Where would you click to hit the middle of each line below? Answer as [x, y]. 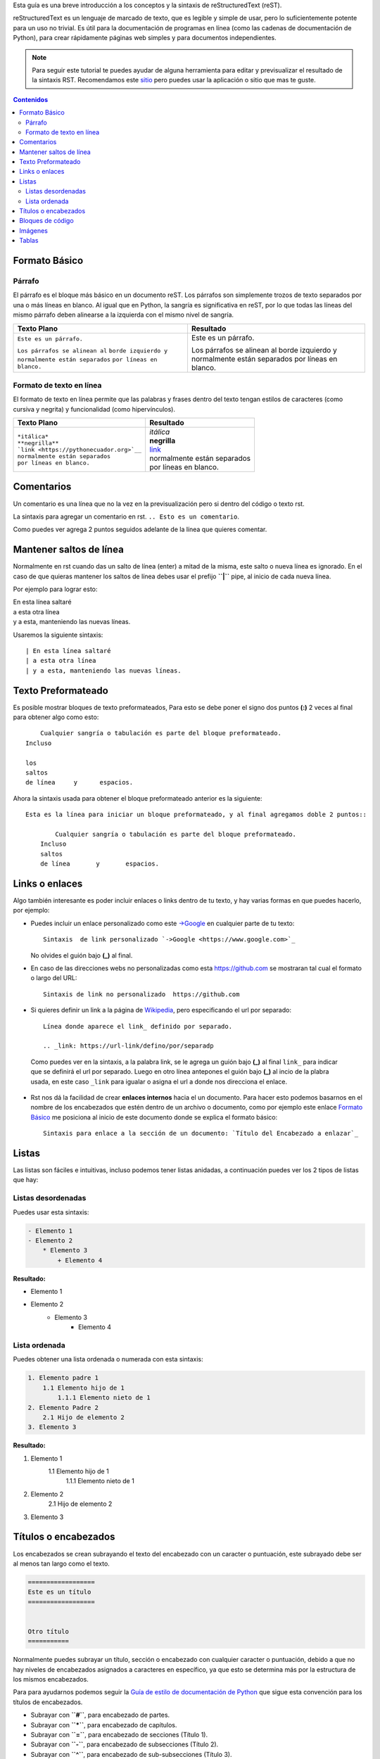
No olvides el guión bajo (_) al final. [82, 955]
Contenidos [31, 99]
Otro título [49, 1631]
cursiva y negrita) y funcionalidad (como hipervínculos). [94, 409]
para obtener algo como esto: [56, 717]
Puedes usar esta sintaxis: [51, 1212]
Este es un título [59, 1592]
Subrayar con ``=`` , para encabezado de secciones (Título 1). [119, 1734]
